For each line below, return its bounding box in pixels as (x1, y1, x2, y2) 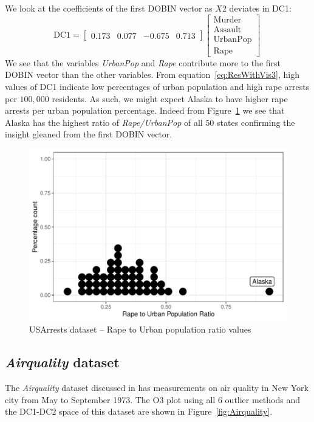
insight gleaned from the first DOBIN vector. (5, 128, 172, 140)
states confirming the (217, 116, 295, 128)
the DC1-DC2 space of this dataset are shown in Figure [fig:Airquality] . (5, 405, 273, 418)
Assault (213, 25, 242, 34)
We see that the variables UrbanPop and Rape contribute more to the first (5, 56, 281, 69)
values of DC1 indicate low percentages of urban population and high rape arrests (5, 80, 310, 92)
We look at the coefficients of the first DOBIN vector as (5, 2, 213, 14)
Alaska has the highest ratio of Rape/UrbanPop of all (5, 116, 203, 128)
